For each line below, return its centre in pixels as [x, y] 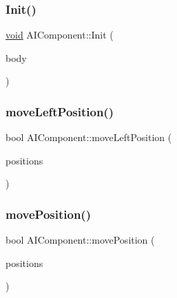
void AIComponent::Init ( [60, 35]
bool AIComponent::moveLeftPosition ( [89, 137]
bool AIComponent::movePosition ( [80, 240]
